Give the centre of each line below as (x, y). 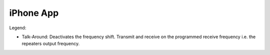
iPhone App (34, 13)
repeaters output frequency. (51, 44)
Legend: (18, 28)
